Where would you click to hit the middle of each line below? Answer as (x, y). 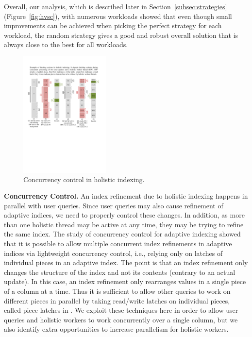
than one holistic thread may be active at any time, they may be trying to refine (124, 224)
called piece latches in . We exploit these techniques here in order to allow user (121, 310)
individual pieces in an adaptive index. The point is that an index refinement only (126, 262)
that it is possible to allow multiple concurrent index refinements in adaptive (118, 243)
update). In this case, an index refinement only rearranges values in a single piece (125, 281)
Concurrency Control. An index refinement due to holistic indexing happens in (126, 196)
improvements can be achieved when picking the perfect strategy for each (113, 25)
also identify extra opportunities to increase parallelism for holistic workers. (116, 329)
